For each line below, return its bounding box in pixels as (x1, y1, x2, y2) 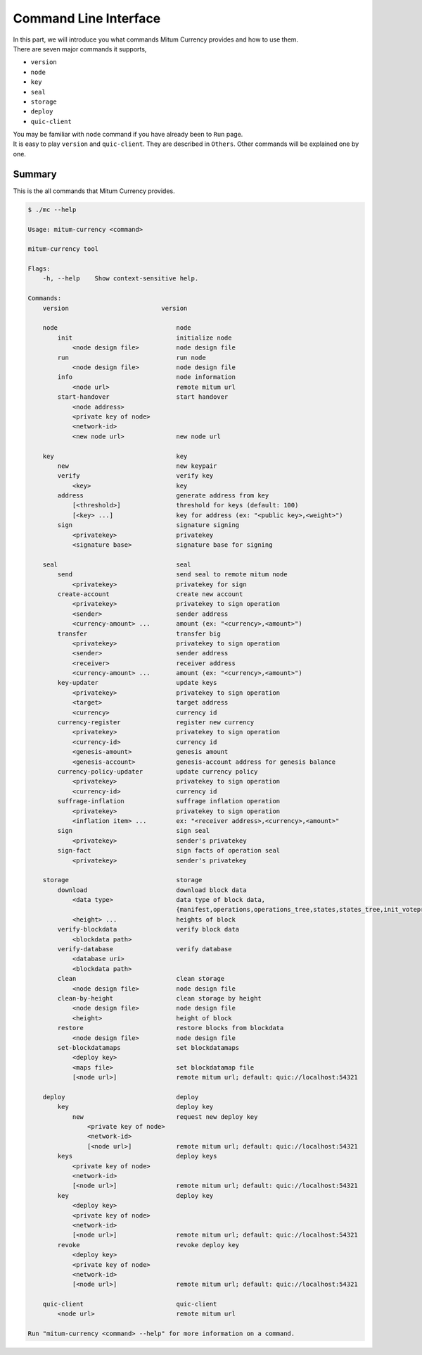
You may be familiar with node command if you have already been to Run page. (13, 130, 243, 139)
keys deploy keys (57, 1152, 217, 1161)
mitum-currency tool (27, 245, 98, 253)
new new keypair (57, 462, 217, 470)
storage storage (42, 876, 203, 884)
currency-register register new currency (57, 719, 255, 726)
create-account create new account (57, 590, 243, 598)
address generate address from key (57, 492, 269, 500)
